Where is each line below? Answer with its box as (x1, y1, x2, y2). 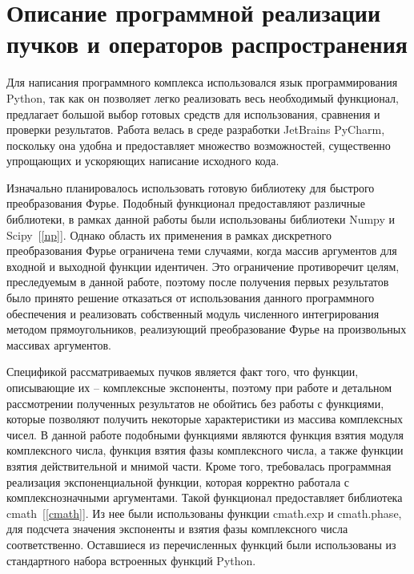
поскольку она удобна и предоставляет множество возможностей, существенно (6, 136, 391, 153)
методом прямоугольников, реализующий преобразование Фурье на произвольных (6, 321, 407, 338)
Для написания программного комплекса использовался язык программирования (6, 74, 398, 91)
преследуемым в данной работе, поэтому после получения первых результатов (6, 273, 389, 290)
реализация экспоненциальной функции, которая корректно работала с (6, 473, 349, 490)
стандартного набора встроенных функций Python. (6, 552, 256, 568)
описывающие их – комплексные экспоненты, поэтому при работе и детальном (6, 379, 392, 395)
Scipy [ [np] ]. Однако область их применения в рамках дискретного (6, 226, 332, 243)
